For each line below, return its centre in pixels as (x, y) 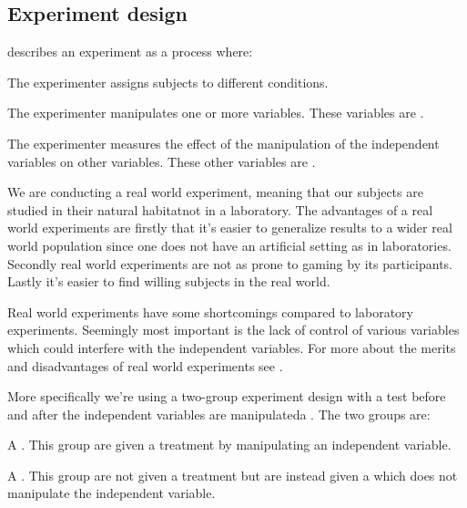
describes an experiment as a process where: (130, 52)
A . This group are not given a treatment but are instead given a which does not (233, 475)
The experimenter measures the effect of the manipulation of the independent (223, 143)
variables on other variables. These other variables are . (162, 161)
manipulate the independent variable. (112, 493)
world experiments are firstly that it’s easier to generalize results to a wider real (230, 228)
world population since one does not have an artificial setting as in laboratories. (229, 245)
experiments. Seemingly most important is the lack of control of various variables (233, 330)
